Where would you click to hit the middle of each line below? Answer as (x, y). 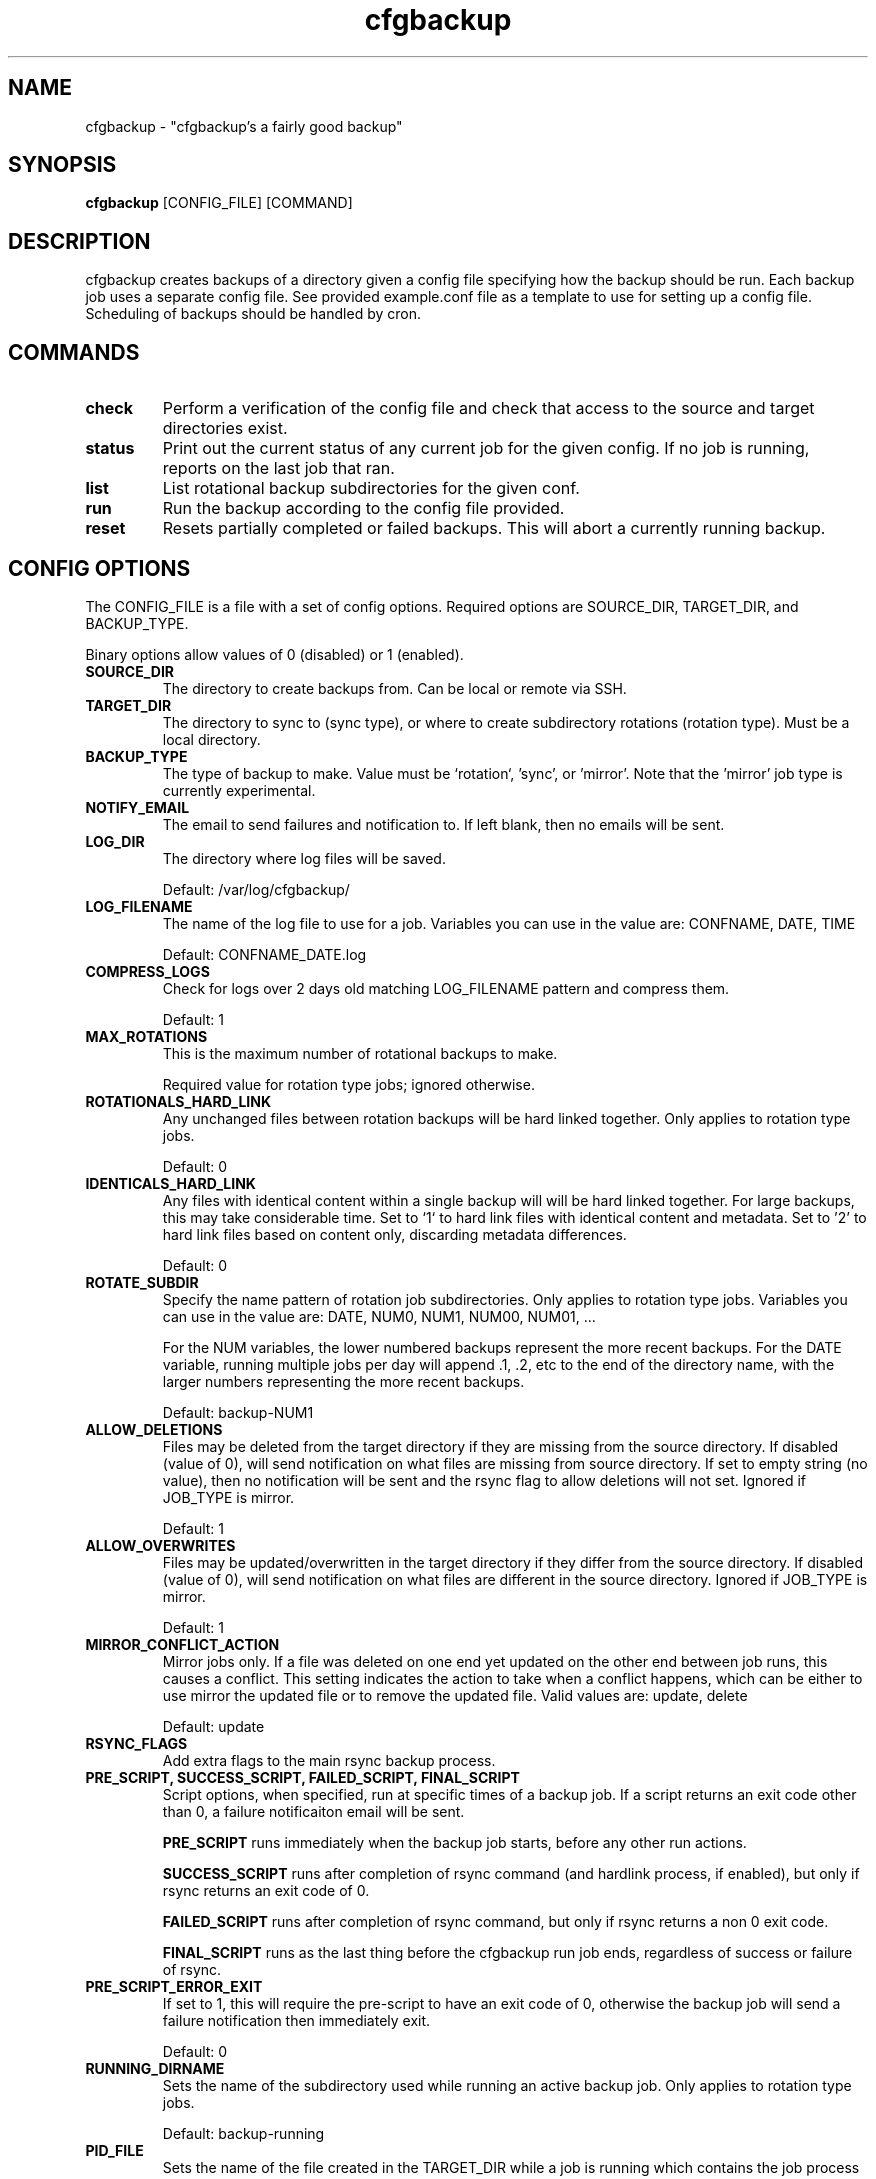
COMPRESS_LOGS (147, 971)
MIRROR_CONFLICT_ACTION (182, 1644)
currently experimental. (239, 790)
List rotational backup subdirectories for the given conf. (371, 488)
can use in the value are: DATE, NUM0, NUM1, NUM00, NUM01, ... (379, 1316)
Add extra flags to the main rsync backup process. (329, 1760)
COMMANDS (74, 352)
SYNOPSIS (62, 165)
